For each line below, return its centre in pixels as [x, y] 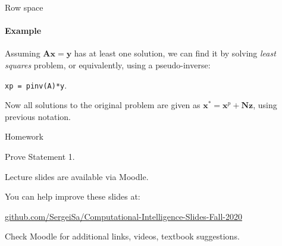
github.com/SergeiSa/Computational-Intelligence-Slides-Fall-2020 [123, 216]
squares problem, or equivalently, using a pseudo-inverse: [108, 64]
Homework [24, 136]
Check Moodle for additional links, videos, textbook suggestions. [122, 236]
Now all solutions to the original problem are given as [103, 105]
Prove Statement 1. [40, 157]
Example [23, 31]
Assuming [23, 53]
